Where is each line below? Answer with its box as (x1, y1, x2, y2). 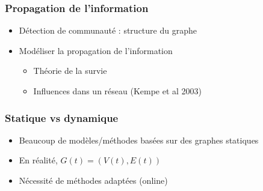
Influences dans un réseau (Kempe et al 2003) (33, 85, 202, 97)
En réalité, (19, 154, 58, 166)
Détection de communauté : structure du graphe (19, 24, 197, 37)
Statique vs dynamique (5, 110, 119, 125)
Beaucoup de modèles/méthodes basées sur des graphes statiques (19, 133, 259, 146)
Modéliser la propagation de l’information (19, 44, 173, 56)
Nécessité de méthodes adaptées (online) (19, 174, 168, 186)
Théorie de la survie (33, 64, 107, 77)
